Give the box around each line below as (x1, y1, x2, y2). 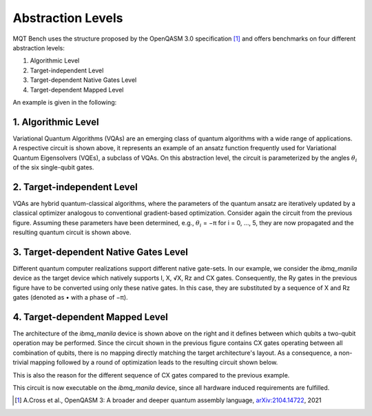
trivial (12, 358, 29, 366)
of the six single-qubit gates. (12, 163, 94, 171)
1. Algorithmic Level (12, 116, 99, 127)
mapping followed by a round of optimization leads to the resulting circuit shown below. (30, 358, 278, 366)
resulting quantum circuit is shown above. (12, 228, 132, 237)
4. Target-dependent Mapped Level (12, 311, 168, 323)
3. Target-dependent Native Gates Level (12, 246, 189, 258)
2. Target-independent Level (12, 181, 138, 193)
